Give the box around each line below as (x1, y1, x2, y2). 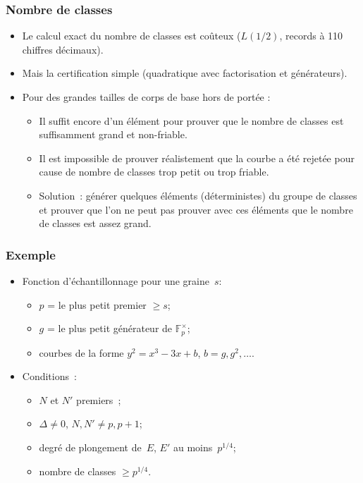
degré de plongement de (39, 439, 142, 454)
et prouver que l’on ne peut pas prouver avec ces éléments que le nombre (39, 202, 353, 216)
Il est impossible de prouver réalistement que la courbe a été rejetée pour (39, 150, 355, 165)
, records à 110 (279, 28, 343, 43)
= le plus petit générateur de (47, 321, 173, 336)
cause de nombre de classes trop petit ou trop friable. (39, 164, 269, 179)
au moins (173, 439, 213, 454)
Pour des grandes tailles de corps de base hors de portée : (22, 90, 271, 104)
